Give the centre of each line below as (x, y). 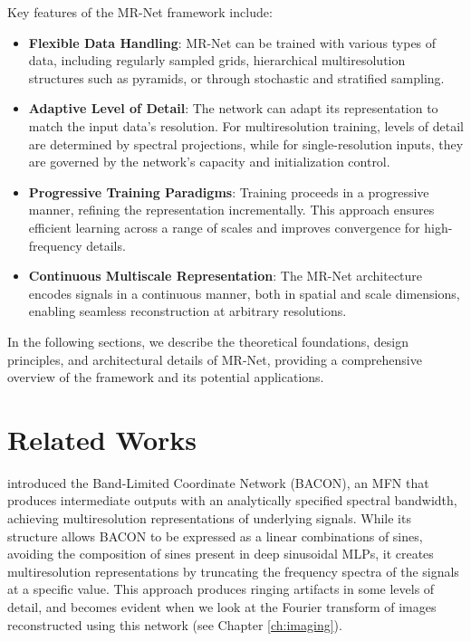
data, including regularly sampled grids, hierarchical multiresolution (217, 60)
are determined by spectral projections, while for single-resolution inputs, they (246, 144)
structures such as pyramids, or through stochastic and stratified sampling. (236, 77)
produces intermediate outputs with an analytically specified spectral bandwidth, (232, 500)
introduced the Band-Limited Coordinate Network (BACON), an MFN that (218, 482)
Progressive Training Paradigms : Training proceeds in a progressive (229, 191)
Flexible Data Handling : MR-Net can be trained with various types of (232, 42)
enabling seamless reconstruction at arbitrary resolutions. (187, 311)
